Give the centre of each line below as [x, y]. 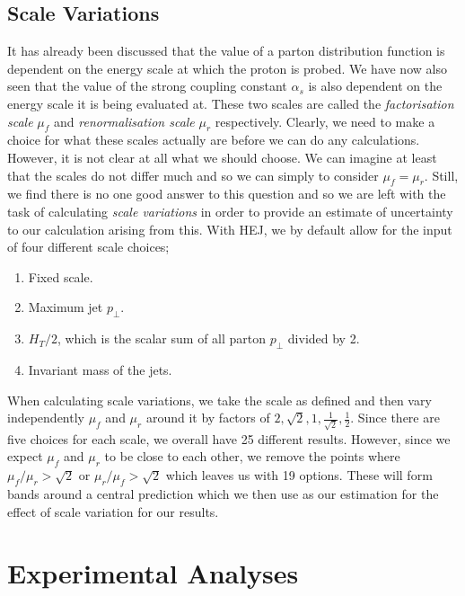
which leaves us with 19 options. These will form [299, 475]
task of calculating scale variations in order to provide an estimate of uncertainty [230, 211]
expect [25, 456]
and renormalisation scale [124, 121]
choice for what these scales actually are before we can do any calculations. [214, 140]
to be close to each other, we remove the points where [252, 456]
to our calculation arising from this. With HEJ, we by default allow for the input [230, 229]
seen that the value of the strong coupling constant [147, 86]
